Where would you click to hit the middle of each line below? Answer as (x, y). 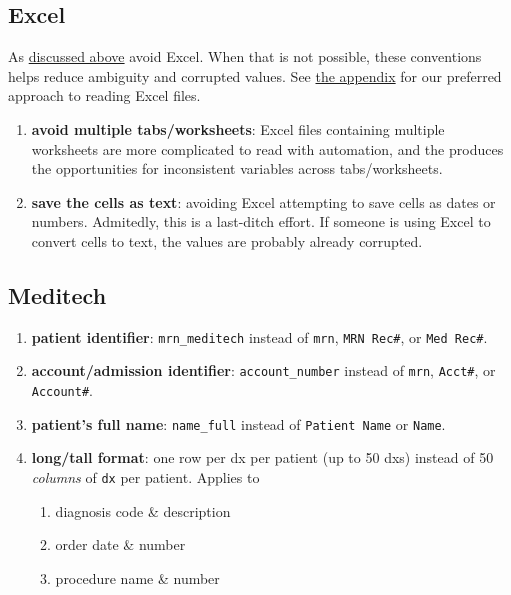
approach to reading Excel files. (104, 95)
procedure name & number (137, 577)
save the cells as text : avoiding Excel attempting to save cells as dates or (263, 201)
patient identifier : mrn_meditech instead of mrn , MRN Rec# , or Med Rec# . (259, 336)
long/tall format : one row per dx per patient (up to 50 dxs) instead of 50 (262, 457)
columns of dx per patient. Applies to (145, 476)
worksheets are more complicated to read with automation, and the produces (267, 148)
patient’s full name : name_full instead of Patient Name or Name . (238, 423)
